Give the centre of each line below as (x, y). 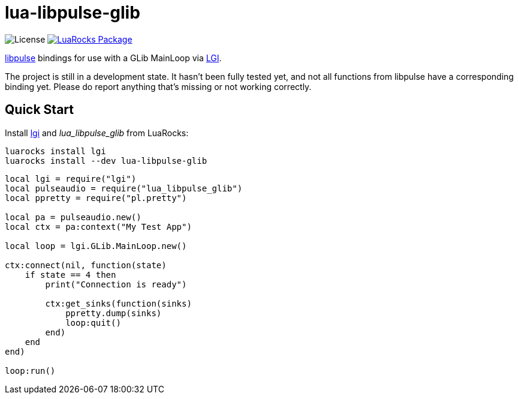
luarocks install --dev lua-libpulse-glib (106, 160)
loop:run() (30, 370)
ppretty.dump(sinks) (114, 313)
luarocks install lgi (55, 151)
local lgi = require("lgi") (71, 178)
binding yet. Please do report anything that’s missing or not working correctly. (158, 86)
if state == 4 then (70, 274)
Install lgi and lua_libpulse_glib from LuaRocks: (97, 133)
